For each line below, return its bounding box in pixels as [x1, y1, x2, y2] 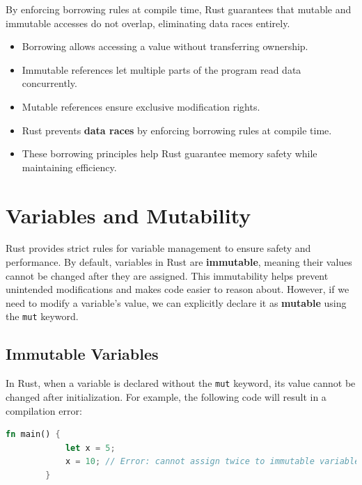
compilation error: [6, 403, 82, 418]
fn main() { [6, 429, 61, 440]
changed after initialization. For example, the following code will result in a [6, 389, 326, 404]
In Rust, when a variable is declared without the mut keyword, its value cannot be [6, 376, 356, 390]
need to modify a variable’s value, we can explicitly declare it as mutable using [6, 295, 347, 310]
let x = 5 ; [65, 443, 116, 453]
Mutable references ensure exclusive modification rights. [22, 99, 260, 113]
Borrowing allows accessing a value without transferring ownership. [22, 39, 308, 54]
